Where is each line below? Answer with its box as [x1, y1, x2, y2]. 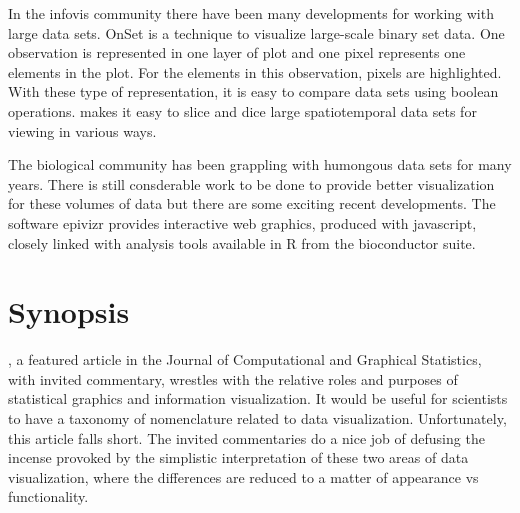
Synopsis [8, 291, 130, 332]
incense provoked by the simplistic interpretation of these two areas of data [8, 447, 469, 468]
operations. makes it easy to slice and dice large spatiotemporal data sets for [8, 100, 477, 121]
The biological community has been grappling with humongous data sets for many [8, 154, 512, 175]
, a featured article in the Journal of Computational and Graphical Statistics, [8, 349, 482, 370]
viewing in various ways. [8, 120, 157, 141]
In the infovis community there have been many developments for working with [8, 3, 494, 23]
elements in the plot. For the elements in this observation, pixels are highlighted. [8, 61, 502, 82]
